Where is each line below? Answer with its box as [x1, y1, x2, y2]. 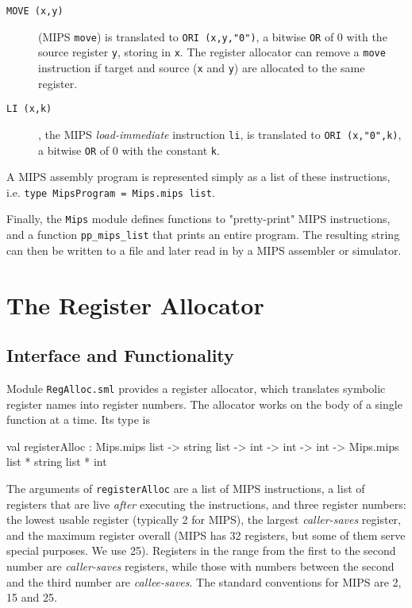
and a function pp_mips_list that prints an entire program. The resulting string [6, 226, 400, 243]
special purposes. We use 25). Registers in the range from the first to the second [6, 542, 396, 559]
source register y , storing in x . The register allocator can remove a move [38, 44, 386, 60]
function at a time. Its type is [6, 411, 150, 428]
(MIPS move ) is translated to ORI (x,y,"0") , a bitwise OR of [38, 28, 334, 44]
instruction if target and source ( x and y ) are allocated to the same [38, 59, 365, 75]
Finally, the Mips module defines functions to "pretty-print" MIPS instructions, [6, 210, 391, 227]
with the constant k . [121, 141, 220, 158]
